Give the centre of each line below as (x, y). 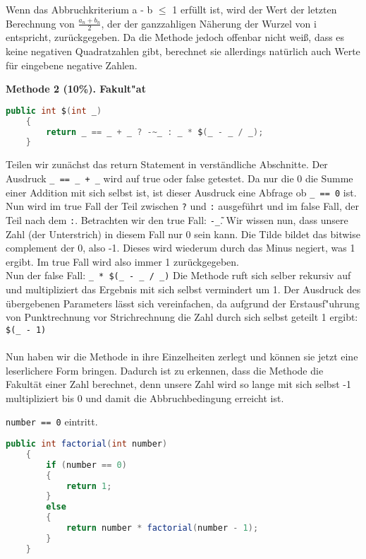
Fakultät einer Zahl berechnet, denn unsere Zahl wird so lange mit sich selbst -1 (178, 384)
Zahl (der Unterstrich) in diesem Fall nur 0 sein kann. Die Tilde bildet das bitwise (183, 234)
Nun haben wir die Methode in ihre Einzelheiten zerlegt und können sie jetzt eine (182, 356)
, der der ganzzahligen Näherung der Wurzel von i (209, 23)
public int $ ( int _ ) (54, 111)
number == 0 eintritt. (52, 422)
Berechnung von (40, 23)
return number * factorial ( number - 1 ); (162, 528)
